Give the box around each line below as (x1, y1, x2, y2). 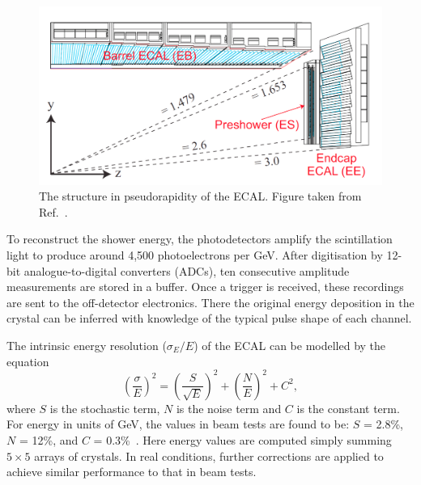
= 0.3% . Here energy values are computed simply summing (93, 431, 392, 448)
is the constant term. (296, 399, 400, 416)
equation (6, 352, 49, 369)
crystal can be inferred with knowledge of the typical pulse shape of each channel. (6, 310, 412, 327)
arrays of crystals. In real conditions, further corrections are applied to (34, 447, 384, 464)
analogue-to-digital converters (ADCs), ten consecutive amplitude (23, 262, 350, 279)
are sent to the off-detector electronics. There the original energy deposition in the (6, 293, 415, 310)
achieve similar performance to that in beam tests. (6, 463, 257, 480)
